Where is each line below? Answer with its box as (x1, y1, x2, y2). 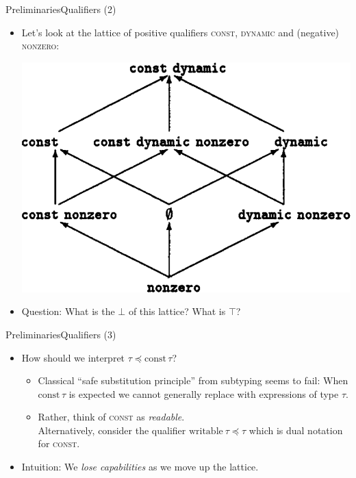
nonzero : (21, 38, 60, 53)
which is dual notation (249, 423, 343, 437)
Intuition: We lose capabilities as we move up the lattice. (21, 460, 259, 474)
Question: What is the (21, 304, 115, 318)
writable (188, 426, 223, 436)
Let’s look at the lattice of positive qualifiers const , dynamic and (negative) (21, 25, 340, 39)
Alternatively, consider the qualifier (38, 423, 186, 437)
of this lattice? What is (128, 304, 226, 318)
